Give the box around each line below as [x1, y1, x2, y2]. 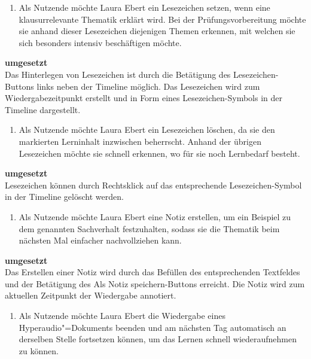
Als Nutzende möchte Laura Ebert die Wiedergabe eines [19, 309, 225, 322]
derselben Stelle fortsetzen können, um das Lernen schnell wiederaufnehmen [19, 333, 297, 345]
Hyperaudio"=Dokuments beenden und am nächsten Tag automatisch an [19, 321, 286, 333]
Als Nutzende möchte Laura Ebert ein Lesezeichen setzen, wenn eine [19, 1, 270, 13]
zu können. [19, 344, 59, 357]
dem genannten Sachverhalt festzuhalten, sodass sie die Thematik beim [19, 222, 280, 235]
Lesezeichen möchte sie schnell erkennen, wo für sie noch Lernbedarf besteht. [19, 147, 300, 159]
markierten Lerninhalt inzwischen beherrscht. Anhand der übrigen [19, 135, 261, 147]
